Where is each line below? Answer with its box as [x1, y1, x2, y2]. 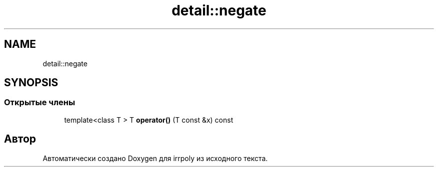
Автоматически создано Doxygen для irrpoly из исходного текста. [42, 154, 268, 163]
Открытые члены [4, 97, 75, 108]
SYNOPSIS [4, 76, 58, 89]
